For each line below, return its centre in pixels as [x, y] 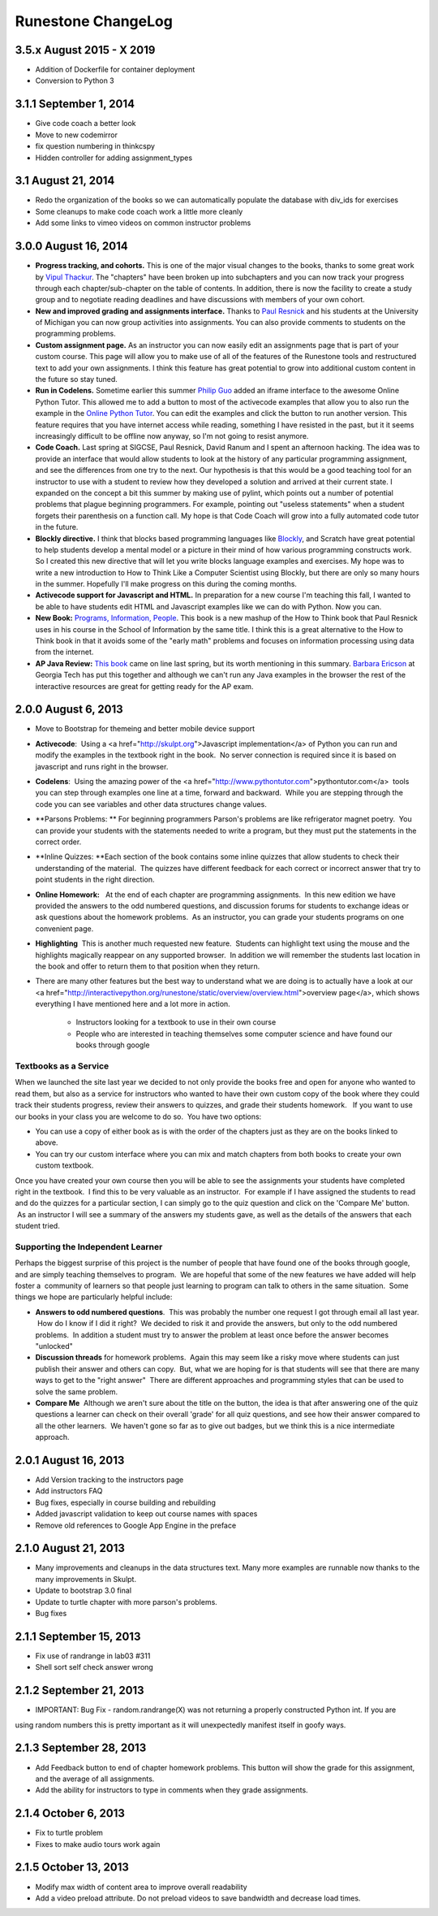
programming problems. [76, 334]
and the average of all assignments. [95, 1779]
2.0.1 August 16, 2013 [70, 1460]
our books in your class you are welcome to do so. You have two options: [138, 1116]
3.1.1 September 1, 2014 [75, 104]
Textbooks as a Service [62, 1066]
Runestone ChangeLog [94, 21]
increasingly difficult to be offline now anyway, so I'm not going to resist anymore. [172, 436]
